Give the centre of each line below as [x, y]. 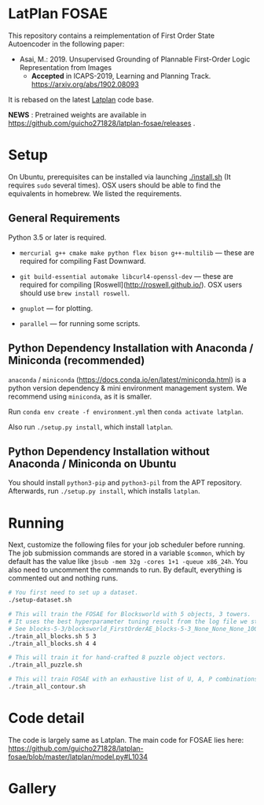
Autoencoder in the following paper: [66, 43]
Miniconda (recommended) [77, 360]
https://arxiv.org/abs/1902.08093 [85, 84]
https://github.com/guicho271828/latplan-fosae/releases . [102, 123]
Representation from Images [66, 67]
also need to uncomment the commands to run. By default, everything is [125, 570]
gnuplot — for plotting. [56, 308]
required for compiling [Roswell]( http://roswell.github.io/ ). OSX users [130, 284]
